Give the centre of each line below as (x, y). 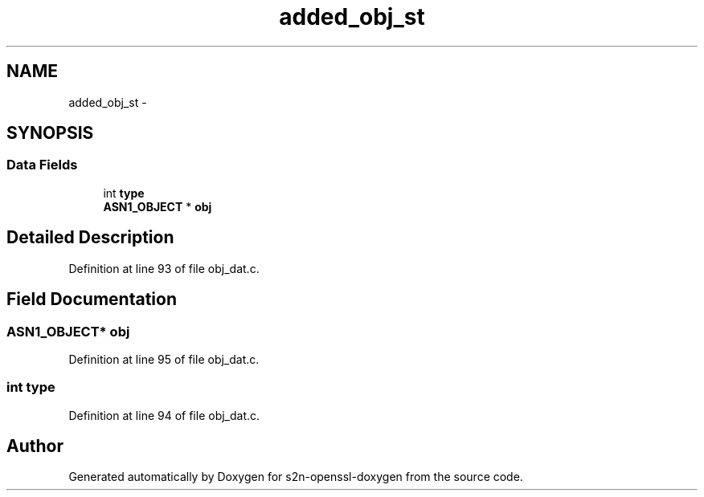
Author (35, 446)
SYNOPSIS (50, 133)
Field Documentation (92, 299)
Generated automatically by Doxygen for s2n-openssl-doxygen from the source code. (296, 477)
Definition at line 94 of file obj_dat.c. (164, 415)
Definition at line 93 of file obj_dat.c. (164, 268)
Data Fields (42, 165)
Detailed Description (90, 238)
